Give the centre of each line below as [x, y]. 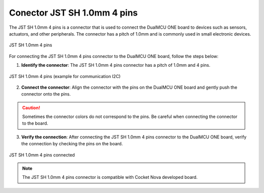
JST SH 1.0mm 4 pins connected [42, 155]
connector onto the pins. [46, 94]
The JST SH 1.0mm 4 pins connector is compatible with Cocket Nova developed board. [110, 177]
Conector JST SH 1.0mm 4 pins [73, 13]
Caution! [31, 108]
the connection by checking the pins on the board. [72, 144]
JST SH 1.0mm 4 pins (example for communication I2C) [65, 76]
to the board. [35, 123]
